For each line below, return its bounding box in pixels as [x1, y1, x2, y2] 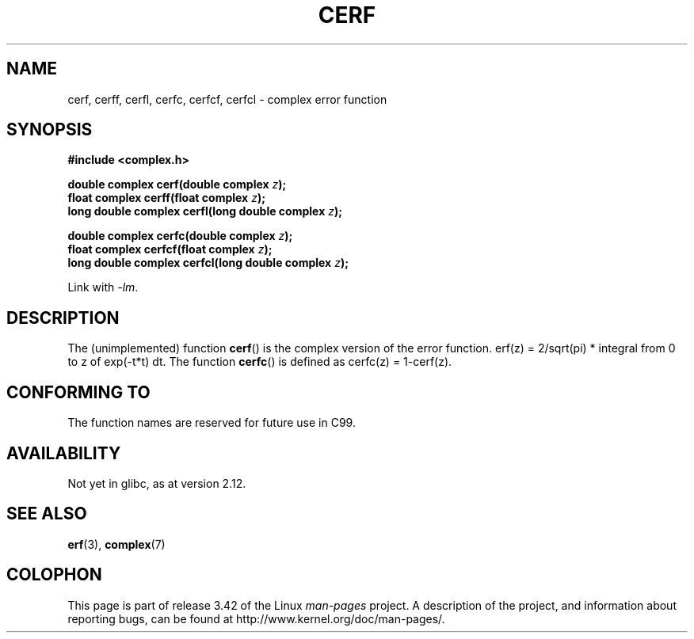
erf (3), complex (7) [67, 537, 166, 551]
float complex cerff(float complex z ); [67, 191, 265, 205]
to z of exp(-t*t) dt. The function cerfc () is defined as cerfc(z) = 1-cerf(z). [67, 355, 452, 369]
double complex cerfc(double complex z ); [67, 229, 293, 243]
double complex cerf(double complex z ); [67, 177, 287, 192]
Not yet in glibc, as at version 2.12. [67, 476, 246, 490]
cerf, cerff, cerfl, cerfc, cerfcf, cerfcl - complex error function [67, 92, 387, 106]
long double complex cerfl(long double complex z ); [67, 204, 343, 219]
